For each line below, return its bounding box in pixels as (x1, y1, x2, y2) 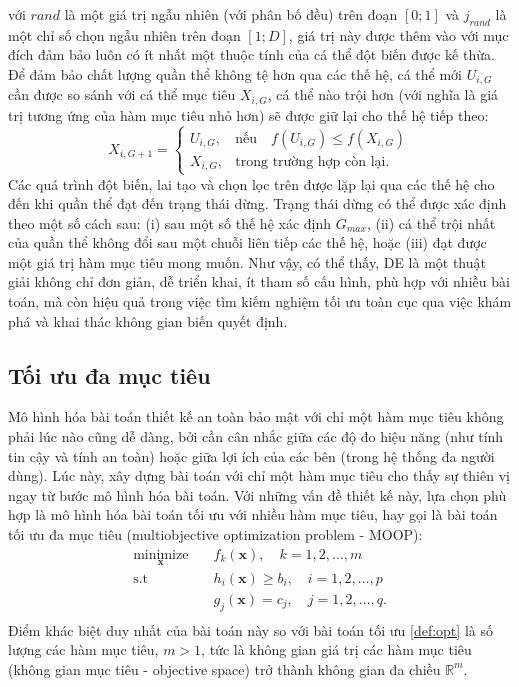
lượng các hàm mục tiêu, (8, 639, 159, 660)
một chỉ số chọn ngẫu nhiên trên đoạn (8, 24, 241, 45)
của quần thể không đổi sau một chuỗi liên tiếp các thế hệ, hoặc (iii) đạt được (8, 232, 487, 253)
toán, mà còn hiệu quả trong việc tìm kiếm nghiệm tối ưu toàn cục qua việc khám (8, 291, 512, 312)
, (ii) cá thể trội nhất (366, 212, 496, 233)
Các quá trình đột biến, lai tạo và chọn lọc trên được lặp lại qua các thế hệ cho (8, 173, 495, 194)
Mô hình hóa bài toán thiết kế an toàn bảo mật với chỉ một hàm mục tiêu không (8, 406, 504, 427)
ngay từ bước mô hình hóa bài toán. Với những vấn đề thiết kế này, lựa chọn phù (8, 484, 507, 505)
